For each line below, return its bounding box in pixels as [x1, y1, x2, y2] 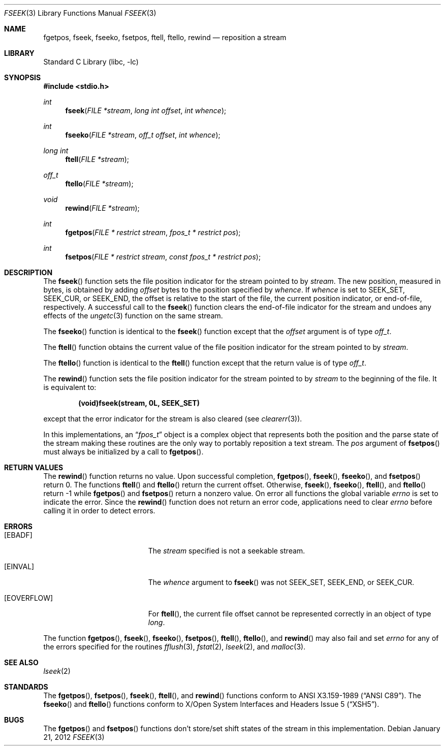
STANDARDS [4, 682, 48, 691]
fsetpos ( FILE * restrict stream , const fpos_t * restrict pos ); [65, 252, 261, 261]
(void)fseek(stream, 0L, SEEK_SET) [78, 399, 200, 407]
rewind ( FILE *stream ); [65, 204, 140, 212]
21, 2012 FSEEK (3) [43, 733, 105, 741]
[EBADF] [4, 531, 33, 539]
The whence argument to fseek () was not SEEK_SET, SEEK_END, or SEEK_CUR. [148, 578, 415, 586]
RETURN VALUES [4, 463, 63, 472]
